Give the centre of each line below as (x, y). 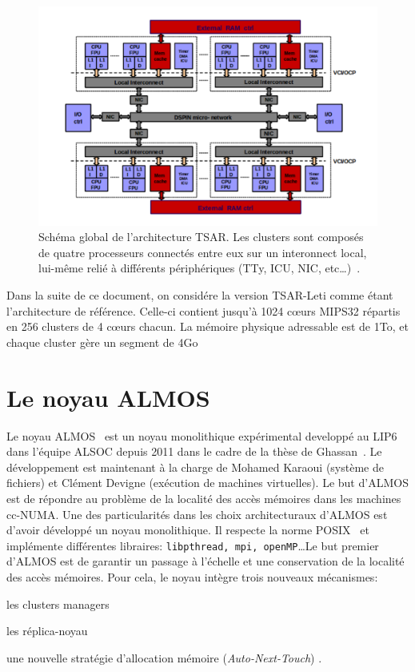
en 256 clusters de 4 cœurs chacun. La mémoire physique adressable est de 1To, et (207, 326)
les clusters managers (58, 604)
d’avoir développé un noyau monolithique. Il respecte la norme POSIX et (188, 530)
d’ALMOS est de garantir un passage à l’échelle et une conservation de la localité (206, 561)
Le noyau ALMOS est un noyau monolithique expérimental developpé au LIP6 (202, 435)
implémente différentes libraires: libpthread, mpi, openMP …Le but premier (193, 545)
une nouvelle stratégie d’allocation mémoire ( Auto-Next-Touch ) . (164, 657)
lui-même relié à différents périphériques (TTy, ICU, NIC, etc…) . (200, 268)
